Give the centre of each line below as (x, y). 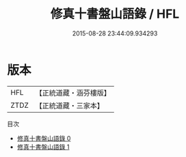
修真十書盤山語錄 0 (44, 138)
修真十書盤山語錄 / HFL (115, 14)
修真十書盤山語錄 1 (43, 147)
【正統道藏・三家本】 (70, 105)
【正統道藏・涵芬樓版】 (73, 93)
